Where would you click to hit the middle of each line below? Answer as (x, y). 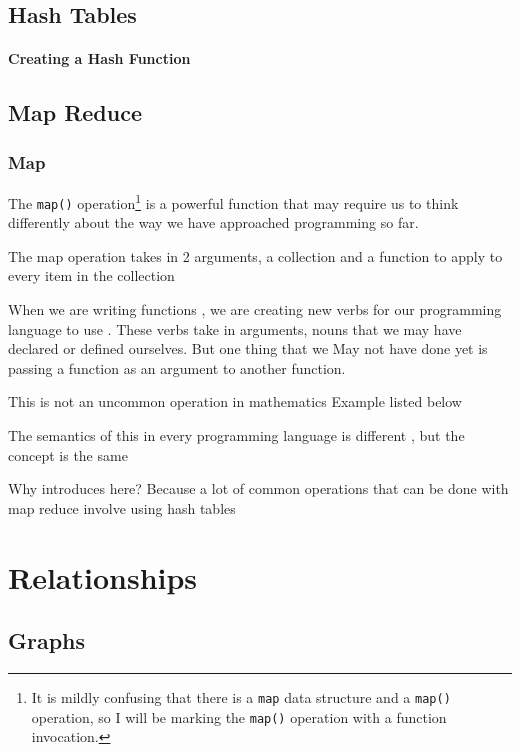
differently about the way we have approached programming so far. (213, 222)
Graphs (47, 640)
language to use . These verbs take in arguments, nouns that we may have (235, 328)
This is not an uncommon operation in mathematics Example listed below (235, 401)
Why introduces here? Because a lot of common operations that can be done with (258, 488)
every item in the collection (91, 275)
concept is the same (68, 454)
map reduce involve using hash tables (122, 507)
